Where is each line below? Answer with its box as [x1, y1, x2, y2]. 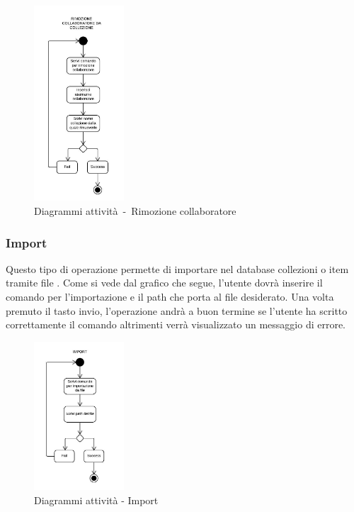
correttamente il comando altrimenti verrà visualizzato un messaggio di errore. [6, 317, 346, 332]
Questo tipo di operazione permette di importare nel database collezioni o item [6, 261, 349, 276]
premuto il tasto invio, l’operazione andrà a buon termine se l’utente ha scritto [6, 303, 348, 318]
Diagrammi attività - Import [34, 492, 159, 507]
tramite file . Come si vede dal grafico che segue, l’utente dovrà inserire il [6, 275, 323, 290]
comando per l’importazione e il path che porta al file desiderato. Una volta [6, 289, 334, 304]
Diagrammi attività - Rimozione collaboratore [34, 204, 236, 218]
